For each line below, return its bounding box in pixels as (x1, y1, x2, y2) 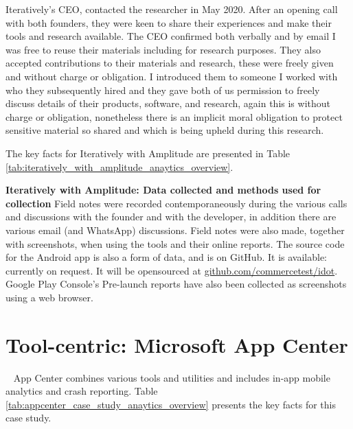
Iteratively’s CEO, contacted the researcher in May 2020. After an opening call (5, 2, 338, 16)
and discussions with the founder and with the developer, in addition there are (5, 209, 337, 224)
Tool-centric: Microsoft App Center (5, 330, 348, 358)
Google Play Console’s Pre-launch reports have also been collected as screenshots (5, 277, 347, 291)
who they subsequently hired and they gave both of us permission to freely (5, 82, 320, 97)
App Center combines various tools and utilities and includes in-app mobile (13, 370, 330, 384)
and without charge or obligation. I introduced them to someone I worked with (5, 69, 338, 83)
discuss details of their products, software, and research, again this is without (5, 96, 331, 111)
